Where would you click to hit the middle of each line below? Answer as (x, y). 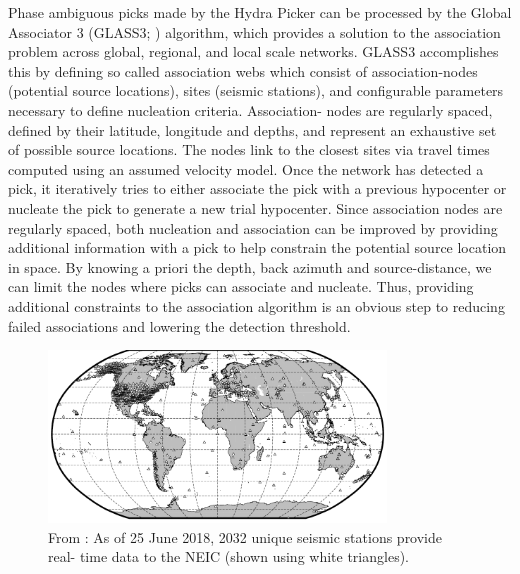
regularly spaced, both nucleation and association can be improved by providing (253, 227)
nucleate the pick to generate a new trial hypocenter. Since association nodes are (255, 207)
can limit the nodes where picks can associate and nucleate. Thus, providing (241, 286)
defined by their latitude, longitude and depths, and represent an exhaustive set (252, 129)
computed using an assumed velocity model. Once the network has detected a (246, 168)
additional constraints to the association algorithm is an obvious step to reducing (256, 305)
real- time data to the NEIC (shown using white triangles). (228, 556)
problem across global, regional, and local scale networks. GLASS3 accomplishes (253, 51)
